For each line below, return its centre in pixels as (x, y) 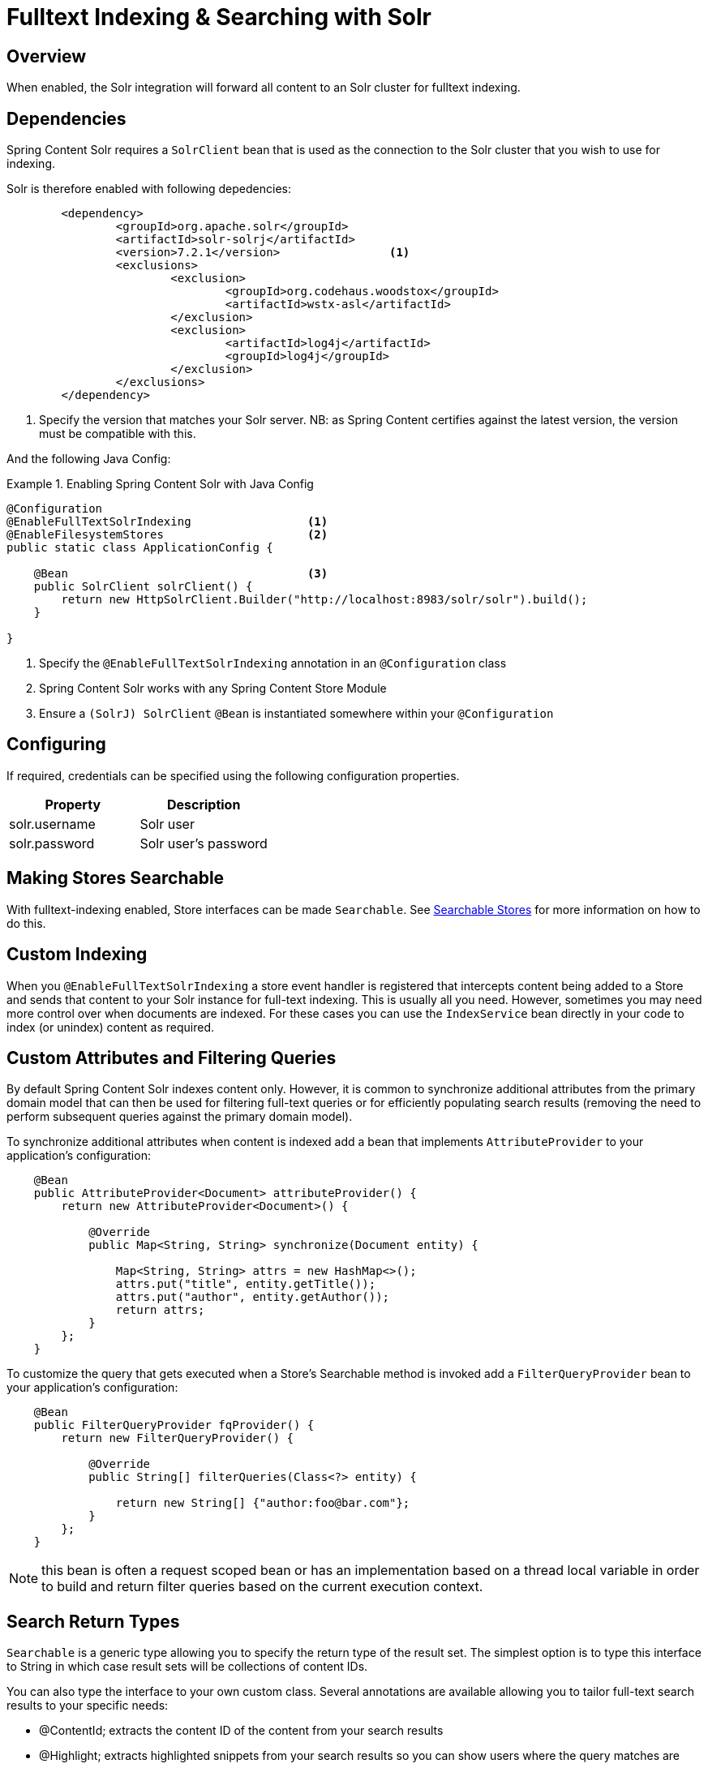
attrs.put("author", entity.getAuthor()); (253, 1297)
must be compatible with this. (118, 434)
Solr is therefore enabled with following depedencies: (149, 189)
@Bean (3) (181, 574)
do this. (26, 923)
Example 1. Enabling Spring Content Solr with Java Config (160, 484)
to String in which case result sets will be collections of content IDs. (187, 1667)
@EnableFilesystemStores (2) (167, 535)
